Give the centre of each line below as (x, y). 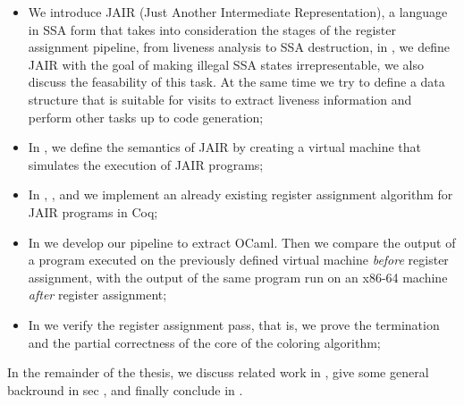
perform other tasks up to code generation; (146, 117)
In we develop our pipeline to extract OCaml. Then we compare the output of (242, 242)
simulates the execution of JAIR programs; (146, 164)
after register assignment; (97, 295)
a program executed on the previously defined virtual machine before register (238, 260)
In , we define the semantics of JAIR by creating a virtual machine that (225, 147)
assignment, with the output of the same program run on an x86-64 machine (238, 277)
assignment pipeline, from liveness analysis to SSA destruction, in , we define (239, 47)
